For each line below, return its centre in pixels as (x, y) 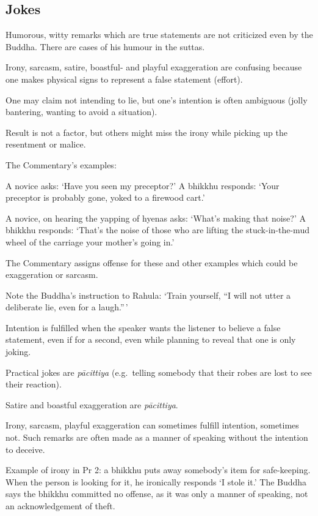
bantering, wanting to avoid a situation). (81, 112)
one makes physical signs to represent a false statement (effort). (124, 79)
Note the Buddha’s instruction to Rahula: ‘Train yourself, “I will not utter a (148, 295)
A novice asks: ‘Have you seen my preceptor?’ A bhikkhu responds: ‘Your (143, 185)
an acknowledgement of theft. (60, 506)
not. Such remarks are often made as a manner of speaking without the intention (157, 437)
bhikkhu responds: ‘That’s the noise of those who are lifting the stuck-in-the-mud (157, 230)
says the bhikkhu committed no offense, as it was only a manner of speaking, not (157, 494)
